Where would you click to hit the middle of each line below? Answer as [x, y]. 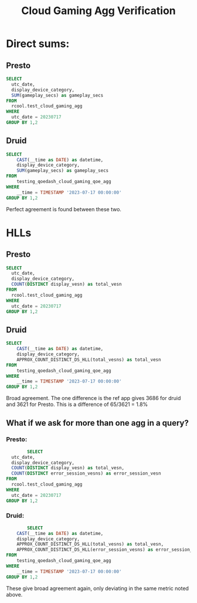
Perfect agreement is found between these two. [64, 209]
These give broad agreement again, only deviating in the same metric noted [98, 588]
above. [14, 594]
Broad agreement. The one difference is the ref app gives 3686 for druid [94, 398]
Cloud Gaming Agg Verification [98, 11]
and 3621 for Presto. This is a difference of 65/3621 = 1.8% [77, 404]
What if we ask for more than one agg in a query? [97, 423]
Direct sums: [38, 44]
